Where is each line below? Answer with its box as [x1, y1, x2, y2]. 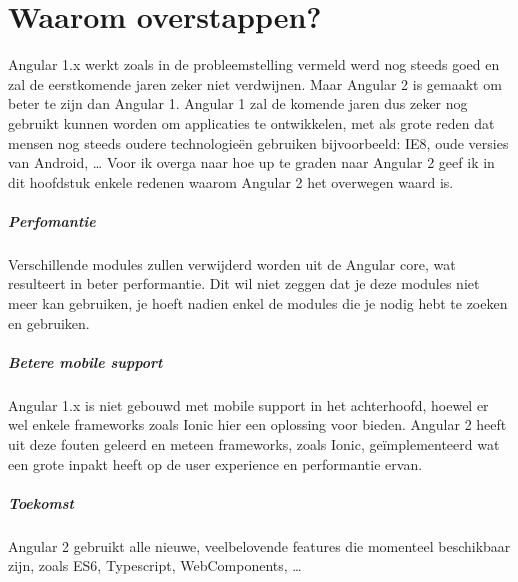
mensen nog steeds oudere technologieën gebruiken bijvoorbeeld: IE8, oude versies [8, 132, 509, 153]
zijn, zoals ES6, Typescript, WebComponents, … [8, 555, 302, 576]
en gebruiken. [8, 312, 90, 333]
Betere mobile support [8, 351, 163, 372]
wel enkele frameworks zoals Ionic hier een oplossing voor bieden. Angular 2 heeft [8, 414, 507, 435]
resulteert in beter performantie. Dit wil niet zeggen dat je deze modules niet [8, 273, 480, 294]
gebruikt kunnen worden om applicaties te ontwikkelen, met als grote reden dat [8, 112, 495, 133]
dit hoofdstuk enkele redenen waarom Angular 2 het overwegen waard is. [8, 171, 454, 192]
